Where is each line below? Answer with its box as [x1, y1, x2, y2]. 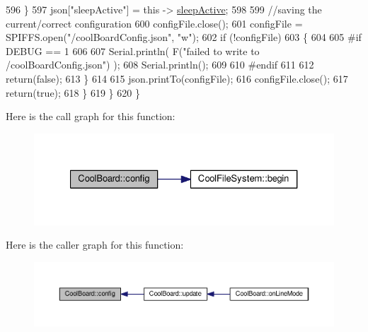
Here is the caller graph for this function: [6, 237, 184, 252]
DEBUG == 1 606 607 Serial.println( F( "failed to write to [6, 43, 260, 58]
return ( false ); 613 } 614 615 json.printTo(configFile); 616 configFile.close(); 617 [6, 71, 348, 85]
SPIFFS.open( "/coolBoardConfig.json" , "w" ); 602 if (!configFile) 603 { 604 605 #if [6, 30, 362, 45]
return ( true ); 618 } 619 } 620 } [6, 85, 140, 100]
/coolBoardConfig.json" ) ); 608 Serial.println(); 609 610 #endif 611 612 [6, 57, 314, 72]
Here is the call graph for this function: [6, 109, 176, 124]
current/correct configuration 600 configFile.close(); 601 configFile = [6, 16, 303, 30]
